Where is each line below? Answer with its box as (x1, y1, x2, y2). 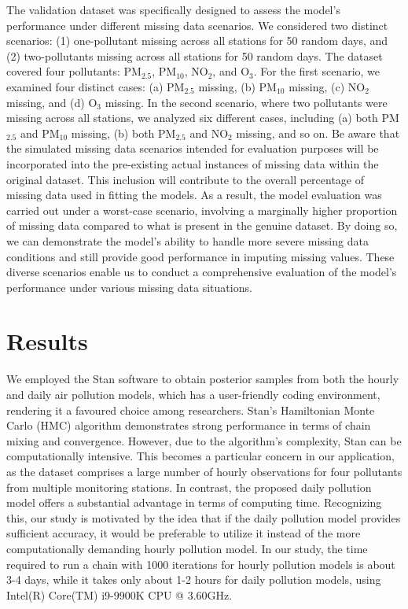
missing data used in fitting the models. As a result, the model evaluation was (6, 186, 382, 203)
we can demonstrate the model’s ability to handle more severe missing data (6, 232, 369, 249)
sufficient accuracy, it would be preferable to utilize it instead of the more (6, 525, 361, 541)
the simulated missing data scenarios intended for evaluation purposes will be (6, 140, 379, 157)
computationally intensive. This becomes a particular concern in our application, (6, 448, 395, 464)
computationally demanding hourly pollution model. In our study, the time (6, 540, 368, 556)
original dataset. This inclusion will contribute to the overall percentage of (6, 171, 365, 187)
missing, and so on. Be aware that (236, 124, 400, 141)
